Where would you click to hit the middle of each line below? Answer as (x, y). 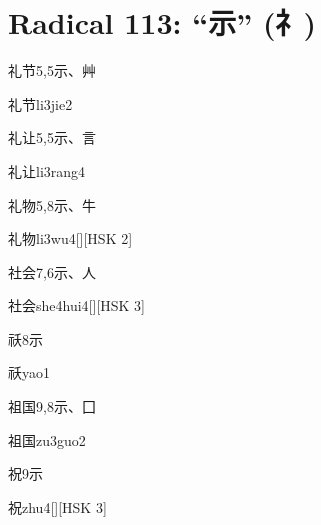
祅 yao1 (29, 372)
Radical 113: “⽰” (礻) (162, 22)
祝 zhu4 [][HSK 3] (57, 506)
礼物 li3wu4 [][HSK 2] (70, 238)
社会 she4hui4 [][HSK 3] (76, 305)
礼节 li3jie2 (40, 103)
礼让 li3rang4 (47, 170)
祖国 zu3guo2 (47, 439)
